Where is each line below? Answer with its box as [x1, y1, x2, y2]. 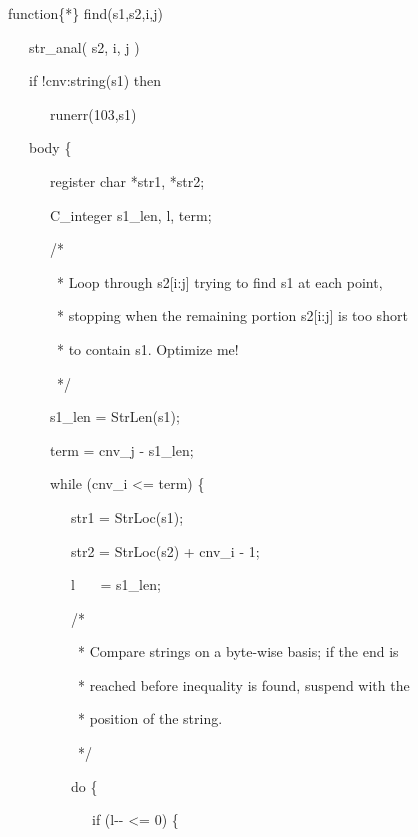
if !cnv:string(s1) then [28, 70, 162, 91]
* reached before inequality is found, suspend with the [77, 674, 410, 695]
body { [28, 137, 72, 158]
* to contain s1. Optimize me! [56, 338, 239, 359]
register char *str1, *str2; [49, 170, 205, 191]
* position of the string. [77, 708, 223, 729]
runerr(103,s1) [49, 103, 137, 124]
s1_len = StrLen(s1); [49, 406, 180, 427]
